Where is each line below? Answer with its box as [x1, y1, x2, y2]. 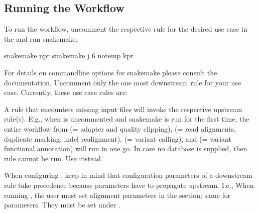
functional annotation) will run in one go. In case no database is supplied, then [4, 143, 247, 154]
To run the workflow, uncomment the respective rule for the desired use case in [4, 24, 247, 34]
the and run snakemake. [4, 33, 78, 44]
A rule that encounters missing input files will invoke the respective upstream [4, 103, 242, 114]
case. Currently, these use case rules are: [4, 87, 127, 97]
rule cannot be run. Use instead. [4, 153, 103, 163]
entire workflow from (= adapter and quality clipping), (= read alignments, [4, 123, 236, 134]
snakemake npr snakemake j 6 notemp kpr [4, 50, 134, 61]
